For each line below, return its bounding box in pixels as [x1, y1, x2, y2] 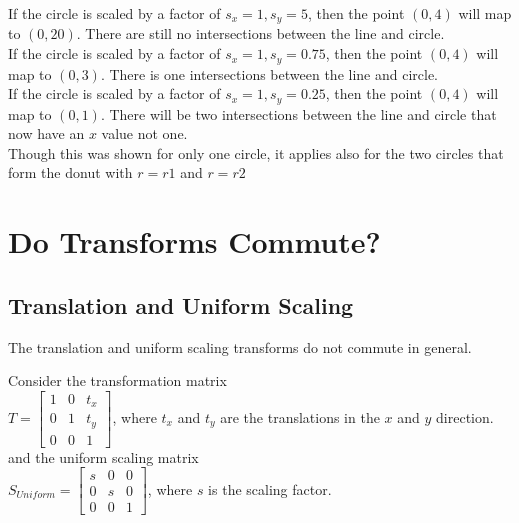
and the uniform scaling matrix [8, 446, 199, 467]
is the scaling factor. [208, 478, 332, 499]
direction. [436, 406, 494, 427]
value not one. [101, 123, 188, 144]
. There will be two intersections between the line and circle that [100, 103, 497, 124]
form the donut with [8, 162, 133, 183]
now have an [8, 123, 85, 144]
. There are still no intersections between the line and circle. [76, 23, 445, 44]
